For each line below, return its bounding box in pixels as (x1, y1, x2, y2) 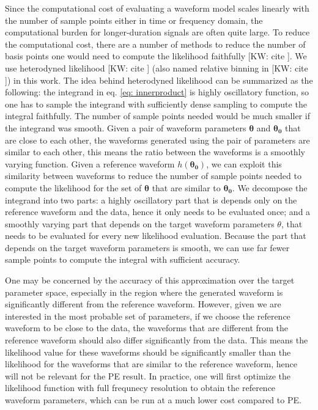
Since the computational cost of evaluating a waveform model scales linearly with (5, 2, 309, 14)
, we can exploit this (206, 157, 282, 170)
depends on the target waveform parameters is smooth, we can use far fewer (5, 241, 290, 254)
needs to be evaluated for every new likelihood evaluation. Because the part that (5, 229, 306, 242)
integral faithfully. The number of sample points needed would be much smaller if (5, 109, 310, 122)
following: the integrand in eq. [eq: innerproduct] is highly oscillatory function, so (5, 86, 309, 98)
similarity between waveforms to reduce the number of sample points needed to (5, 169, 301, 182)
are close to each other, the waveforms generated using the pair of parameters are (5, 133, 310, 146)
